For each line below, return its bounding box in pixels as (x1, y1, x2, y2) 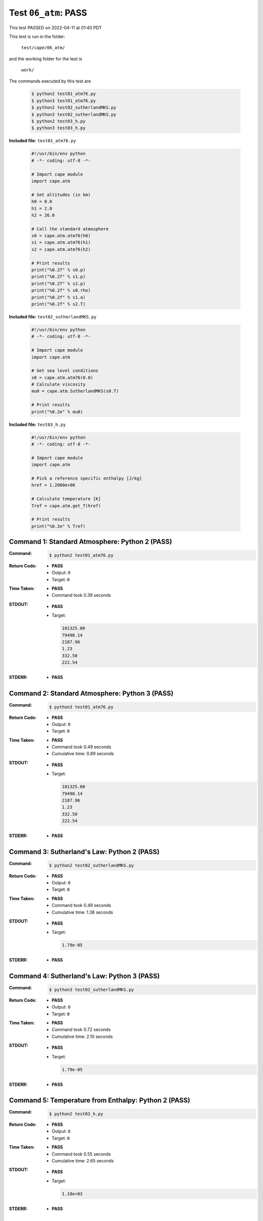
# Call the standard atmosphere (31, 226, 109, 232)
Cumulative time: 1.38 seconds (52, 909, 113, 915)
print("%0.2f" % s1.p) (31, 274, 86, 279)
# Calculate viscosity (31, 381, 86, 387)
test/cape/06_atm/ (21, 45, 65, 51)
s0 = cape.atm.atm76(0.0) (31, 375, 94, 380)
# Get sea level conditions (31, 368, 98, 374)
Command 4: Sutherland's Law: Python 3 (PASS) (9, 972, 160, 980)
